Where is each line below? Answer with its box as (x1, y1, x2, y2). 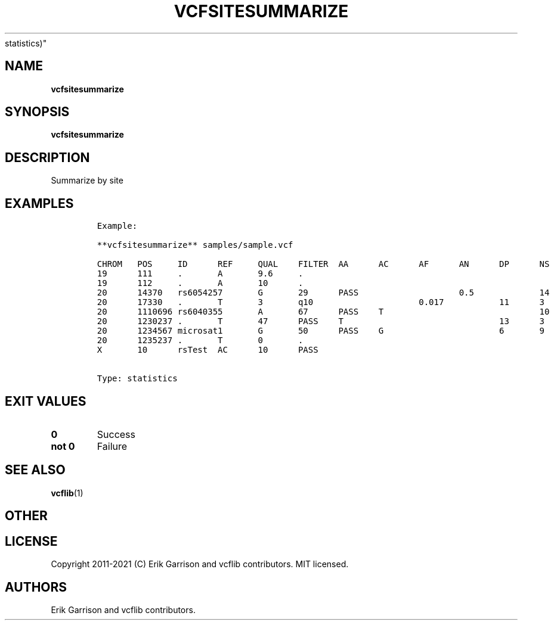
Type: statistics (97, 374, 178, 384)
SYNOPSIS (5, 104, 70, 120)
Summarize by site (51, 175, 123, 186)
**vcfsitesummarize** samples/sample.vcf (97, 240, 293, 250)
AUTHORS (5, 579, 67, 595)
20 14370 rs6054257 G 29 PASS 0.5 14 (97, 288, 550, 298)
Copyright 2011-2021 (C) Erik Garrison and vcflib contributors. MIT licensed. (51, 559, 349, 570)
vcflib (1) (51, 487, 83, 498)
